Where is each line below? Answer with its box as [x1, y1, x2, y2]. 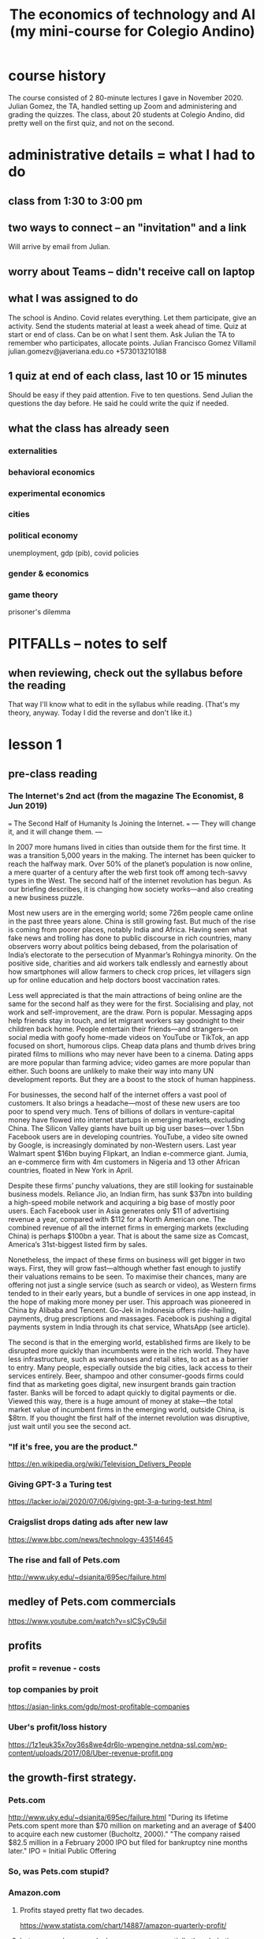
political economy [8, 530, 79, 541]
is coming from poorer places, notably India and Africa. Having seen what [8, 924, 247, 934]
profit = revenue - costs [8, 1663, 101, 1674]
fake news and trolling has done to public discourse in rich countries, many [8, 933, 252, 943]
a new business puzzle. [8, 892, 85, 902]
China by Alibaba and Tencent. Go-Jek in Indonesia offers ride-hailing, [8, 1305, 237, 1314]
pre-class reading [8, 767, 98, 781]
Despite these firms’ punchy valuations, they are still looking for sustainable [8, 1181, 254, 1190]
